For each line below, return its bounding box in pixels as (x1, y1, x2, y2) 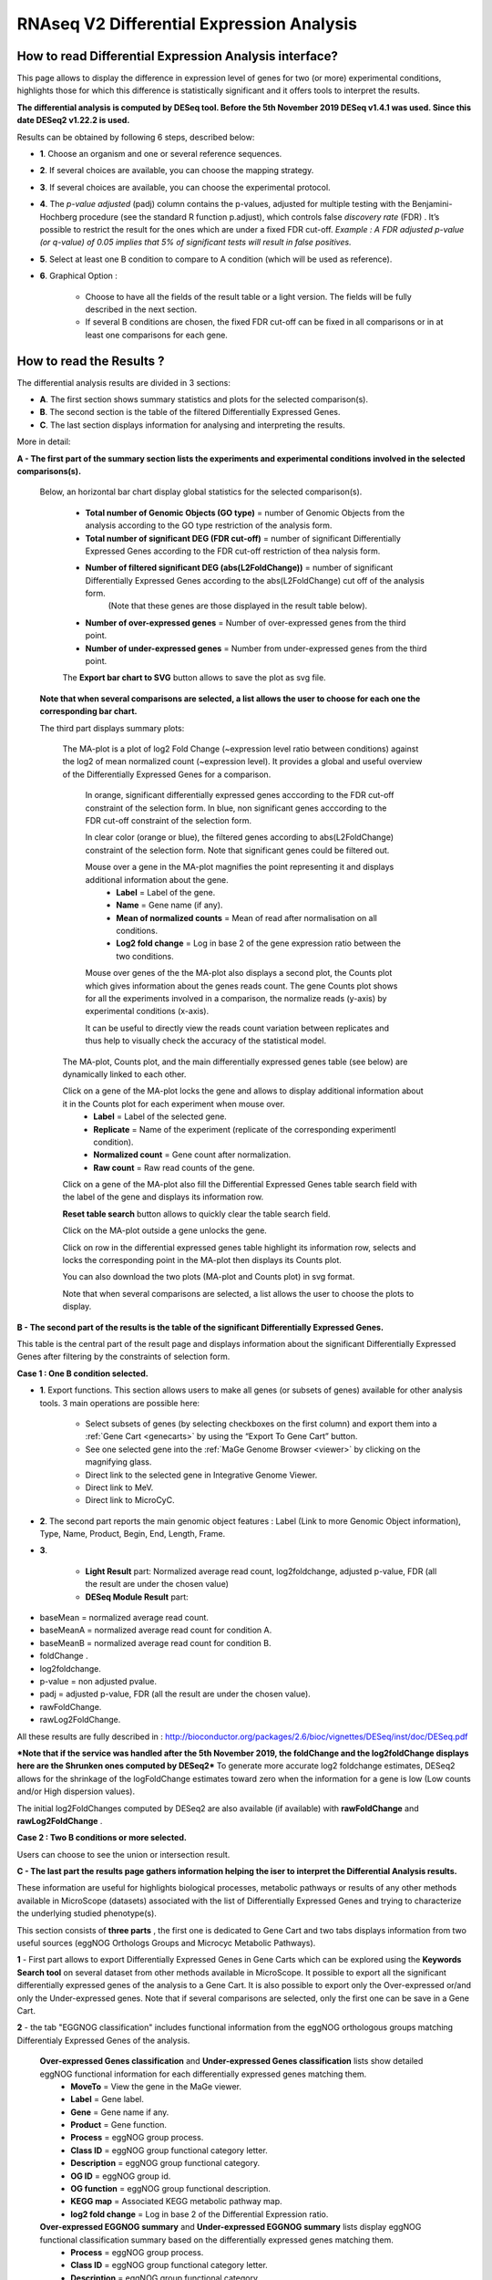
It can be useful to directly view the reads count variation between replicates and (85, 1022, 390, 1033)
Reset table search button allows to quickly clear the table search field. (62, 1208, 332, 1219)
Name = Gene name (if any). (116, 899, 223, 911)
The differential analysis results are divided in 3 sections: (16, 377, 231, 388)
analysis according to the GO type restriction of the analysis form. (85, 520, 333, 531)
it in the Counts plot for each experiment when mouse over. (62, 1098, 286, 1109)
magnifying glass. (85, 1456, 152, 1467)
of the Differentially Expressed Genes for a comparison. (62, 769, 272, 780)
